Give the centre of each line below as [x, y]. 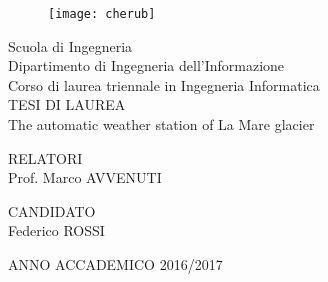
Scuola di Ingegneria [70, 45]
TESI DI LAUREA [67, 104]
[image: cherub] [102, 14]
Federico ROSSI [56, 230]
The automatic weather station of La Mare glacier [161, 124]
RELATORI [45, 157]
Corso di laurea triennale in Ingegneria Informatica [164, 84]
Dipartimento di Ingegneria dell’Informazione [146, 65]
